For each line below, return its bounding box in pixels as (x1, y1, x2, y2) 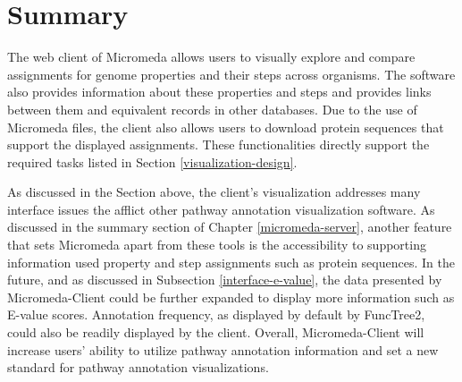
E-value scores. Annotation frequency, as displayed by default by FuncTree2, (7, 305, 425, 324)
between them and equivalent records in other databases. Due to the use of (7, 99, 417, 118)
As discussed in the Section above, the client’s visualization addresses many (7, 183, 421, 201)
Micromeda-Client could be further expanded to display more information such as (7, 287, 455, 306)
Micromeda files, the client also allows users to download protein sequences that (7, 117, 444, 136)
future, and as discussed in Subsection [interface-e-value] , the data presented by (7, 270, 442, 289)
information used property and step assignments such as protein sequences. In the (7, 252, 455, 271)
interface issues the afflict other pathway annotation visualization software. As (7, 199, 435, 218)
